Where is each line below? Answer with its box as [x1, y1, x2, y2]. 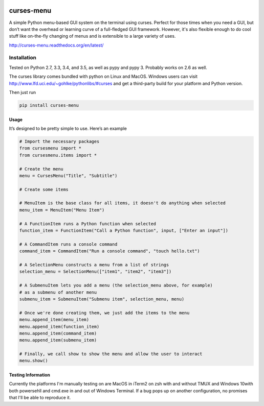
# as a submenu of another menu [19, 289, 97, 295]
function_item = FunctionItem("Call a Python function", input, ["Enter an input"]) [19, 228, 228, 234]
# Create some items [19, 187, 68, 192]
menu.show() [19, 358, 48, 363]
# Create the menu [19, 166, 64, 171]
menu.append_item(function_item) [19, 324, 100, 329]
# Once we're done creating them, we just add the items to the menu [19, 310, 190, 315]
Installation [9, 54, 37, 61]
